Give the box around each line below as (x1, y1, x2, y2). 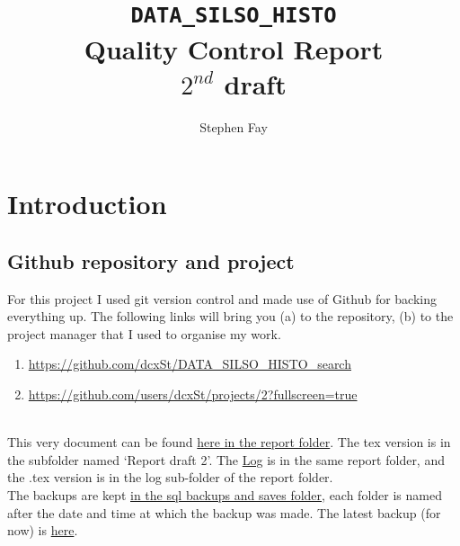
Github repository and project (7, 246, 295, 274)
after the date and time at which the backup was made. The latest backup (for (7, 503, 441, 522)
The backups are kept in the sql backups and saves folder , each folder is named (7, 485, 442, 504)
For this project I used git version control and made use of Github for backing (7, 289, 437, 308)
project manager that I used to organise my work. (7, 324, 281, 343)
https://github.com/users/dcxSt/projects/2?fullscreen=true (28, 384, 358, 403)
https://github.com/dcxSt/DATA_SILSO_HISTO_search (28, 354, 351, 373)
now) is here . (7, 521, 78, 540)
